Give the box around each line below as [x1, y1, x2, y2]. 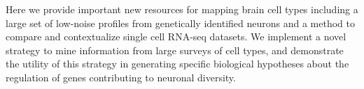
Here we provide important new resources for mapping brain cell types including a [6, 2, 358, 16]
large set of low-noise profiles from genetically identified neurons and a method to [6, 15, 356, 30]
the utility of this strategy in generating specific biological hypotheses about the [6, 56, 349, 71]
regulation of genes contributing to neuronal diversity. [6, 70, 236, 84]
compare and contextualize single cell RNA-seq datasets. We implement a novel [6, 29, 346, 44]
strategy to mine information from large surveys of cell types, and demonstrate [6, 42, 344, 57]
